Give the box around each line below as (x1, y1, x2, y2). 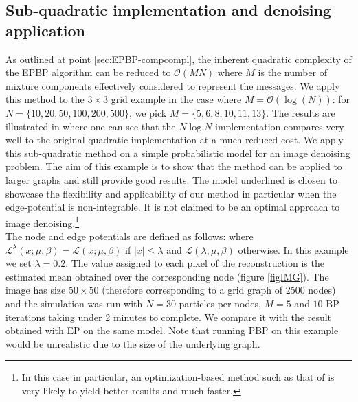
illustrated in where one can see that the (5, 119, 176, 133)
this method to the (5, 92, 85, 106)
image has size (5, 283, 66, 297)
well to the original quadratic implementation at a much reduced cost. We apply (5, 132, 344, 147)
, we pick (129, 105, 167, 119)
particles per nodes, (179, 296, 261, 310)
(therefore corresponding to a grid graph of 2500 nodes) (102, 283, 336, 297)
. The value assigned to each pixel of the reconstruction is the (65, 256, 324, 270)
